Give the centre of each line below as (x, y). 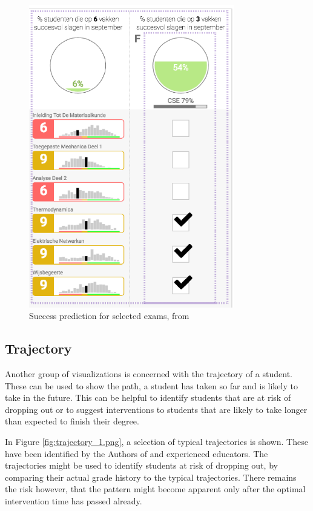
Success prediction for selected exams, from (109, 316)
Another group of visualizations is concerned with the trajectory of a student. (149, 373)
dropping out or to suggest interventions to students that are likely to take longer (156, 409)
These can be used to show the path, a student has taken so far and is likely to (151, 385)
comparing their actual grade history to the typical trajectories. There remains (151, 477)
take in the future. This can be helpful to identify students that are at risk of (148, 397)
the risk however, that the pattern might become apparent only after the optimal (155, 489)
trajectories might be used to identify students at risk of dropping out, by (141, 465)
